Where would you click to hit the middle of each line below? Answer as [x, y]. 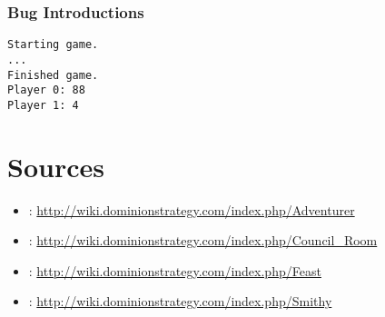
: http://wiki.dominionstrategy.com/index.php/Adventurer [192, 209]
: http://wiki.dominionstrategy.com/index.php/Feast [175, 270]
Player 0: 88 [46, 90]
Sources [56, 166]
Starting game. [53, 45]
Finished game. [53, 75]
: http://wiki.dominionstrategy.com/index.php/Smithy [180, 301]
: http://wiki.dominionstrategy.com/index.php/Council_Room [203, 240]
